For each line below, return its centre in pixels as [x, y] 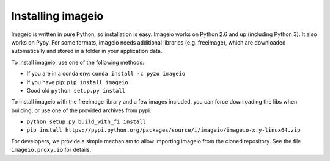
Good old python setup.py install [76, 90]
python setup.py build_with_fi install [86, 122]
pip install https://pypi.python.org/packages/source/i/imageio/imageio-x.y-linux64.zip [163, 130]
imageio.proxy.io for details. [51, 150]
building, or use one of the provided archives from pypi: [81, 110]
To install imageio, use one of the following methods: [78, 62]
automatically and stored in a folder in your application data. [87, 51]
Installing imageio [57, 16]
